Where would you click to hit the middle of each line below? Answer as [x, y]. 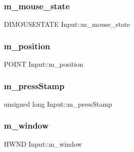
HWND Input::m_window [43, 143]
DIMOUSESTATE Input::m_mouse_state [67, 24]
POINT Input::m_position [44, 64]
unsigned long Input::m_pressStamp [58, 104]
